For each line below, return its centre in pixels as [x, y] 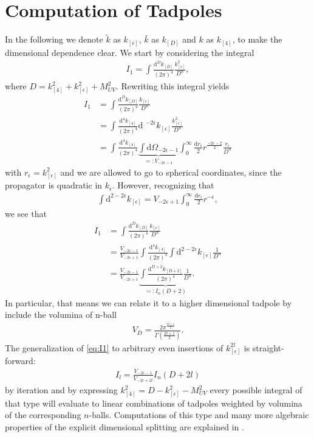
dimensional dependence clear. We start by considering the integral [130, 52]
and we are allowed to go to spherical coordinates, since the [171, 172]
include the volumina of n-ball [61, 315]
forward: [20, 361]
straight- [268, 347]
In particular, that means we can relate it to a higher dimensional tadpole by [148, 302]
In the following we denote [54, 39]
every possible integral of [256, 390]
